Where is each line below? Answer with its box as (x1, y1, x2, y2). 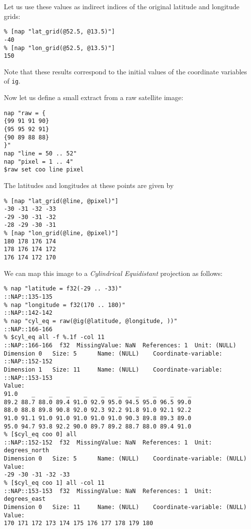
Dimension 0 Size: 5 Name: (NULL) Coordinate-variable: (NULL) (4, 455, 247, 462)
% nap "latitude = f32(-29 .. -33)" (4, 285, 122, 292)
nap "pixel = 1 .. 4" (4, 158, 74, 165)
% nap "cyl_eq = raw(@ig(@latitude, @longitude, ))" (4, 317, 177, 324)
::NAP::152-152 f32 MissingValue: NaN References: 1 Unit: (4, 439, 212, 446)
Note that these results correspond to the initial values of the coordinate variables (4, 66, 247, 76)
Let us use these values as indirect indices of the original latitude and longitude (4, 1, 240, 11)
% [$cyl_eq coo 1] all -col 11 (4, 479, 105, 487)
